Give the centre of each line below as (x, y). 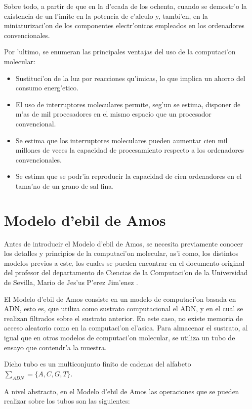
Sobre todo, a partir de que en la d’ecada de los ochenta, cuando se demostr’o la (126, 6)
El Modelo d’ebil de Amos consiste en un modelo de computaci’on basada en (120, 299)
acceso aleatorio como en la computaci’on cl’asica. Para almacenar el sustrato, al (126, 328)
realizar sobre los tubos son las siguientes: (67, 401)
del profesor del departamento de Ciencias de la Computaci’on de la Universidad (126, 272)
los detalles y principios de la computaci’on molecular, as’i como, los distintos (121, 253)
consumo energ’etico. (47, 88)
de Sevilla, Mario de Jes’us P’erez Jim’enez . (71, 282)
